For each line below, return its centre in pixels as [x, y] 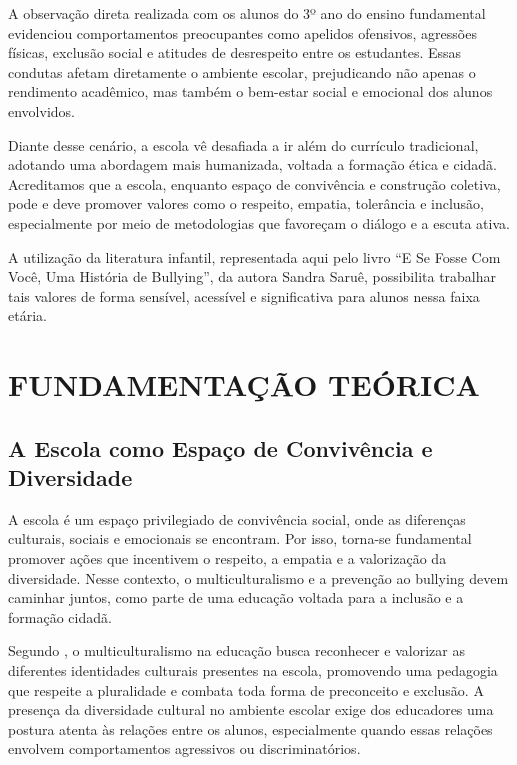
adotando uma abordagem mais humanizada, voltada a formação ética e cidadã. [252, 164]
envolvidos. [41, 110]
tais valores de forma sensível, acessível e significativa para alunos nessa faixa [244, 295]
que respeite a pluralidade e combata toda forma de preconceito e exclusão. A [246, 689]
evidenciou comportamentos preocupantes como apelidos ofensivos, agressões [242, 32]
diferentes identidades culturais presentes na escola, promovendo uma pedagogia [253, 670]
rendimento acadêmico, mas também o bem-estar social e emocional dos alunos [250, 91]
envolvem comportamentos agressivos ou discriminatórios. [184, 748]
